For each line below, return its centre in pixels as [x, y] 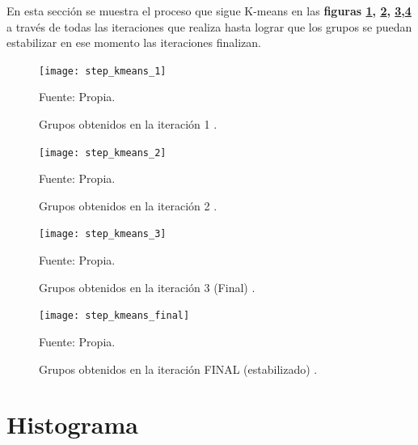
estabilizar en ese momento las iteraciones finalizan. [134, 42]
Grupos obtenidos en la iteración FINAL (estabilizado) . [178, 369]
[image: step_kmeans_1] [103, 71]
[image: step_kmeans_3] [103, 234]
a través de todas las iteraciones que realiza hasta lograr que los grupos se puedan [209, 26]
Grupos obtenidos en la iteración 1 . [128, 124]
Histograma [72, 424]
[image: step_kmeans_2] [103, 153]
